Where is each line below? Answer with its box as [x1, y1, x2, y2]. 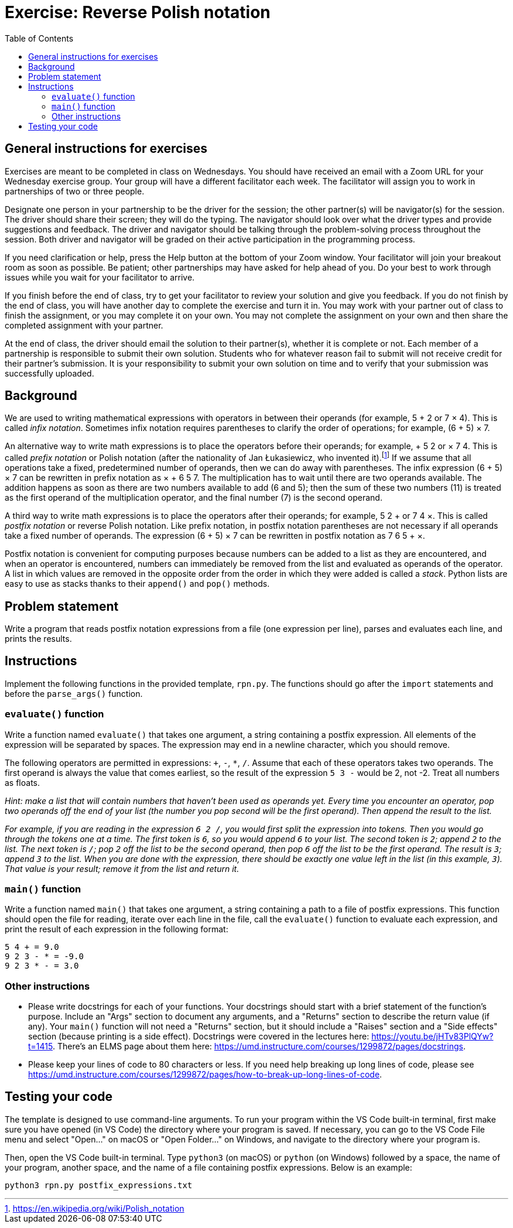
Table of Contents [5, 33, 74, 43]
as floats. [5, 777, 40, 788]
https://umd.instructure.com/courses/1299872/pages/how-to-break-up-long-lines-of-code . [28, 1069, 382, 1080]
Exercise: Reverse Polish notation [5, 2, 271, 22]
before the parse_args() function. [5, 688, 143, 699]
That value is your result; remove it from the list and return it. [5, 863, 240, 874]
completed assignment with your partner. [5, 320, 163, 330]
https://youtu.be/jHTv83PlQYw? [371, 1031, 494, 1042]
